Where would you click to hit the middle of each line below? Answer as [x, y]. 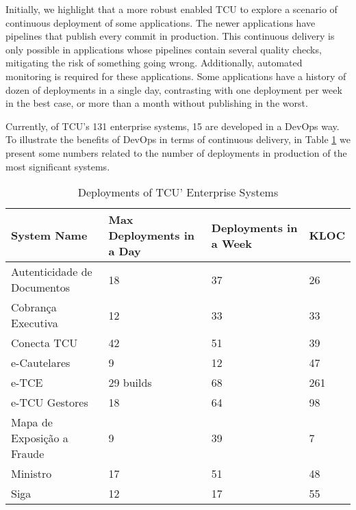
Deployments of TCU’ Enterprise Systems [178, 192]
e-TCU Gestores [50, 403]
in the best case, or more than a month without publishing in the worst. [157, 103]
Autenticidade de [52, 272]
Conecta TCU [44, 343]
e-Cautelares [41, 363]
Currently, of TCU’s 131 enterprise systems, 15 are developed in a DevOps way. [173, 126]
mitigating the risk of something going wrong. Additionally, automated [154, 63]
